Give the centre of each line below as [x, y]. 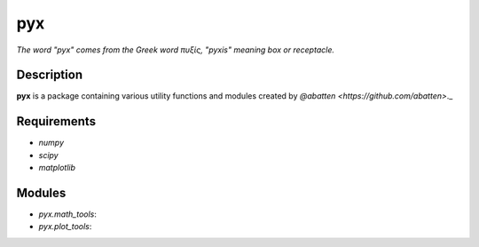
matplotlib [57, 168]
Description [50, 75]
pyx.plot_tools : [65, 227]
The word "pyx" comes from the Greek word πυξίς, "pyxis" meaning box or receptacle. [175, 50]
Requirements [56, 121]
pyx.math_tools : [68, 214]
